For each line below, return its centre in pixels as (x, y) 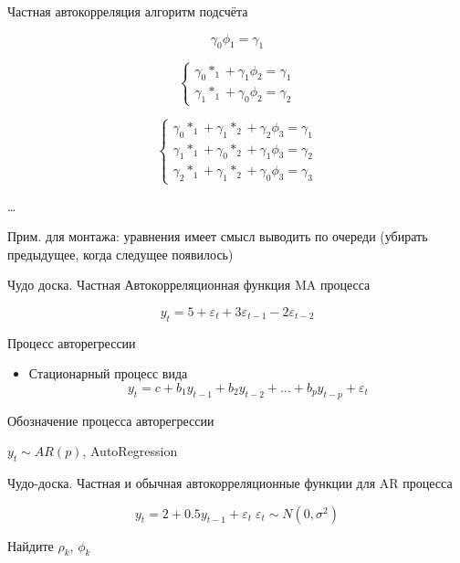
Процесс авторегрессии (72, 342)
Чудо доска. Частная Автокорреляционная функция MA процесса (189, 285)
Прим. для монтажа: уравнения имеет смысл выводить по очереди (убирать (218, 236)
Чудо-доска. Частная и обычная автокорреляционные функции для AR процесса (230, 483)
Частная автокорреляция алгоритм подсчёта (128, 11)
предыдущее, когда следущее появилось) (120, 254)
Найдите (31, 545)
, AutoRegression (130, 451)
